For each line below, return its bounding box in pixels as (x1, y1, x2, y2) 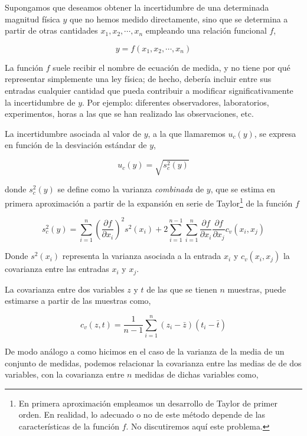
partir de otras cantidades (5, 24, 98, 37)
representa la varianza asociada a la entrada (62, 250, 221, 262)
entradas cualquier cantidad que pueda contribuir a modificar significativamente (5, 84, 293, 96)
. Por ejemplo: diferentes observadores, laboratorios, (82, 96, 269, 108)
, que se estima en (210, 183, 276, 195)
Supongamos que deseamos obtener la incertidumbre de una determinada (5, 1, 269, 13)
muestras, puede (227, 283, 286, 295)
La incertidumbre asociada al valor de (5, 127, 141, 139)
